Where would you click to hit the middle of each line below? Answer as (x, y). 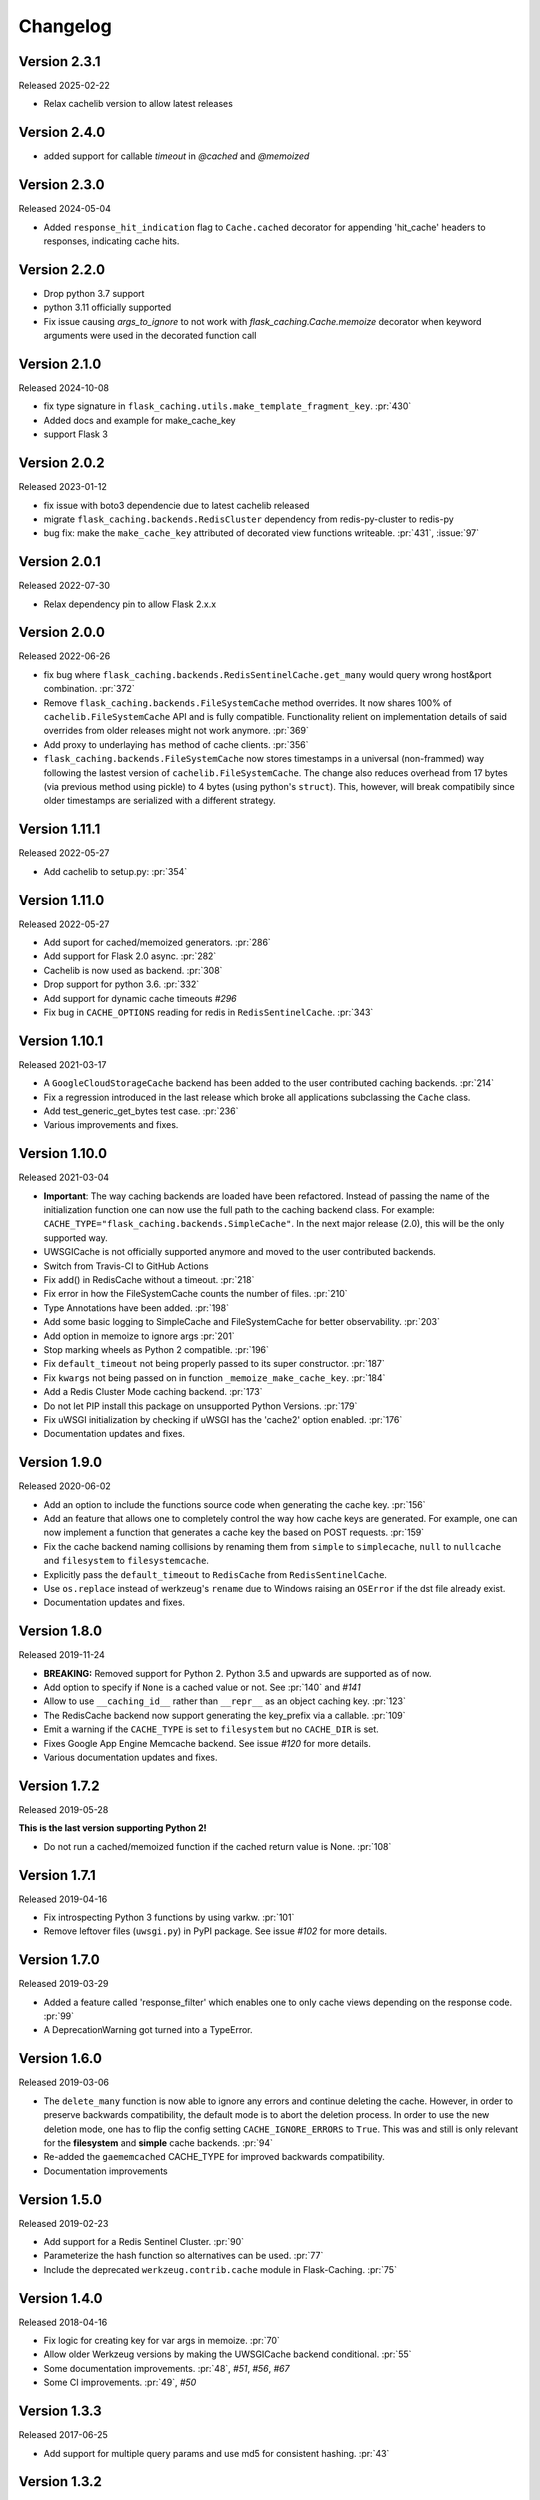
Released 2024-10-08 (64, 388)
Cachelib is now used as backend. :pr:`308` (133, 970)
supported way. (76, 1237)
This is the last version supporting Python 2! (112, 1828)
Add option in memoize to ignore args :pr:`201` (139, 1336)
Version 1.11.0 (61, 900)
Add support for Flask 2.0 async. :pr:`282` (130, 956)
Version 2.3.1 (59, 61)
